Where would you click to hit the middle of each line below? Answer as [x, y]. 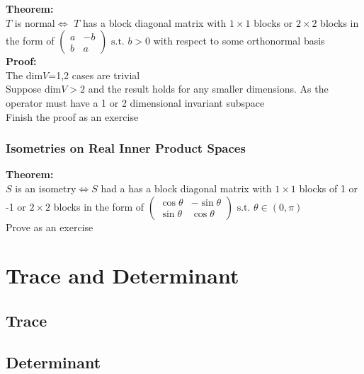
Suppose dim [34, 89]
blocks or [273, 22]
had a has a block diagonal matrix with [186, 188]
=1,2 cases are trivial [94, 75]
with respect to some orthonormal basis [239, 41]
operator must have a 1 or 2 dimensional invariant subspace [135, 102]
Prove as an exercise [50, 227]
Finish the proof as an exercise [72, 116]
